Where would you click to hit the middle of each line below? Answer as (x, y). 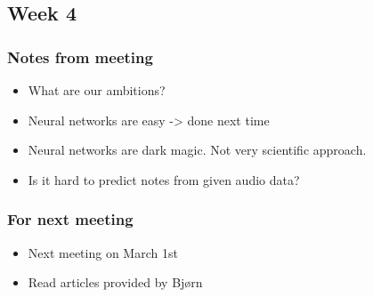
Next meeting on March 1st (103, 252)
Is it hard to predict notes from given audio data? (164, 179)
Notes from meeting (80, 56)
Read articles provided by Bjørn (115, 282)
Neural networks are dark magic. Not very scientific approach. (197, 150)
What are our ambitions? (97, 90)
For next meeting (70, 219)
